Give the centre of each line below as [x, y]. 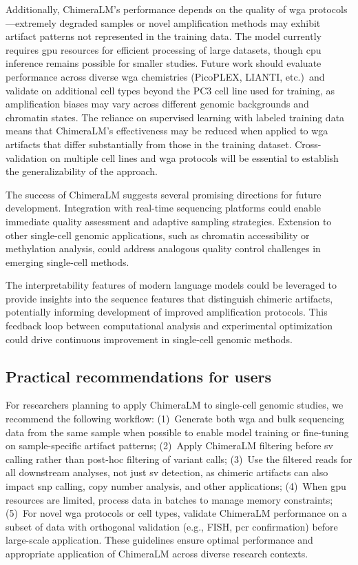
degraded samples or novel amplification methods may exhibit [190, 22]
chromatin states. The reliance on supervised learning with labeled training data [175, 117]
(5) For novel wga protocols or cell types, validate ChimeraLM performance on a [176, 513]
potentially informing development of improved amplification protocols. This [167, 312]
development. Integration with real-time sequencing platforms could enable [163, 208]
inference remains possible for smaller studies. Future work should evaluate [164, 63]
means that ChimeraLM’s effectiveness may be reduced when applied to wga [167, 131]
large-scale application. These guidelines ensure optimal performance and [159, 540]
